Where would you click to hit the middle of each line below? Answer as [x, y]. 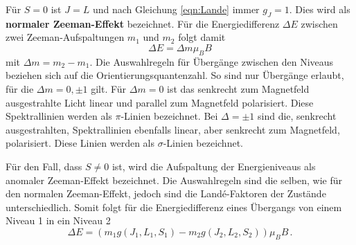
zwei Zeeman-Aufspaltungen [65, 37]
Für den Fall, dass [44, 166]
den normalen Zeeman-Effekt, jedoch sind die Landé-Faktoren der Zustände [166, 193]
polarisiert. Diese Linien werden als [80, 143]
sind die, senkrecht [297, 116]
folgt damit [202, 37]
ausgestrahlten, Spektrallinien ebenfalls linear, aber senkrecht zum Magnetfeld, [173, 129]
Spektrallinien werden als [59, 116]
